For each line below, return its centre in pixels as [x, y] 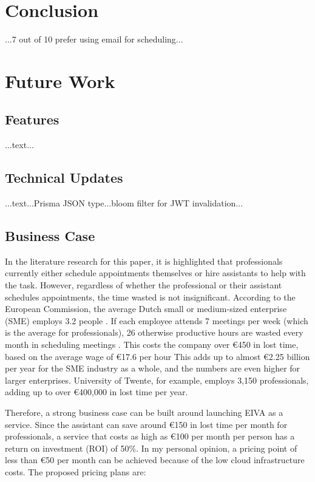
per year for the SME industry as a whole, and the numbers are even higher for [153, 368]
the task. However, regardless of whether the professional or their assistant [144, 285]
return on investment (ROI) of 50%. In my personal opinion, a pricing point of [151, 448]
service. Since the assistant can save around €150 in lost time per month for [146, 424]
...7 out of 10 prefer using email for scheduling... [94, 39]
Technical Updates [64, 178]
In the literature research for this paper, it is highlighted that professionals [144, 261]
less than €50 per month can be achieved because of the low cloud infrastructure [155, 460]
